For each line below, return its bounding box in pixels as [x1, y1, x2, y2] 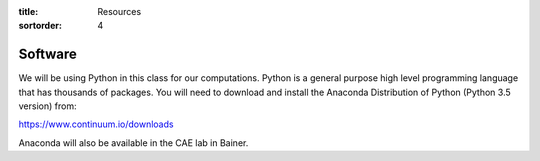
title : [18, 6, 39, 17]
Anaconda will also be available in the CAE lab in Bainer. [18, 136, 249, 149]
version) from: [18, 100, 77, 112]
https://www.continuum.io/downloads [18, 118, 174, 130]
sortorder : [18, 20, 62, 32]
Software [18, 46, 77, 63]
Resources [97, 6, 142, 17]
